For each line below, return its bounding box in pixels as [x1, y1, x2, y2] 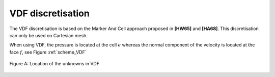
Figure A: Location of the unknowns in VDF [9, 61, 99, 67]
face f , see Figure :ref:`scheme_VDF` [9, 49, 87, 55]
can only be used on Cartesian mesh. [9, 32, 88, 38]
